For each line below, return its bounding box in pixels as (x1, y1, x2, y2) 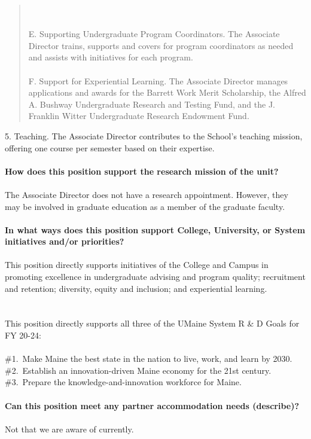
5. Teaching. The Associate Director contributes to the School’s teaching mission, (5, 129, 303, 142)
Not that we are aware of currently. (5, 422, 134, 435)
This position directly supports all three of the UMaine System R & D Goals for (5, 317, 300, 330)
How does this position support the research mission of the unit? (5, 164, 279, 177)
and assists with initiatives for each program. (28, 51, 193, 63)
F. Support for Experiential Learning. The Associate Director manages (28, 74, 288, 87)
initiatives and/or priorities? (5, 235, 124, 248)
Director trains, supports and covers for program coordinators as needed (28, 39, 294, 51)
